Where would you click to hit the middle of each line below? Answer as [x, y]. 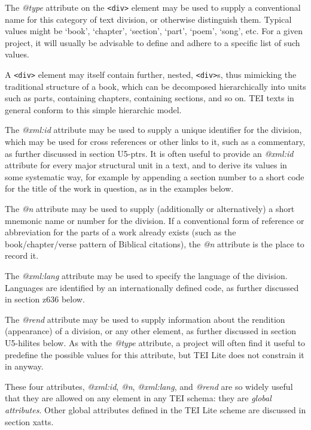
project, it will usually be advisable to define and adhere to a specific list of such [153, 42]
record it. [22, 255]
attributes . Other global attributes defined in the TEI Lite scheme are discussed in [155, 409]
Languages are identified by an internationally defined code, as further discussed [152, 287]
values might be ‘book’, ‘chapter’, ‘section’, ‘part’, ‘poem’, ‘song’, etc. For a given [154, 31]
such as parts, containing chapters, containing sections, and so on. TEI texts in [150, 98]
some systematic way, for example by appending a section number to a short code [155, 176]
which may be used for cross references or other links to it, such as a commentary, [155, 142]
